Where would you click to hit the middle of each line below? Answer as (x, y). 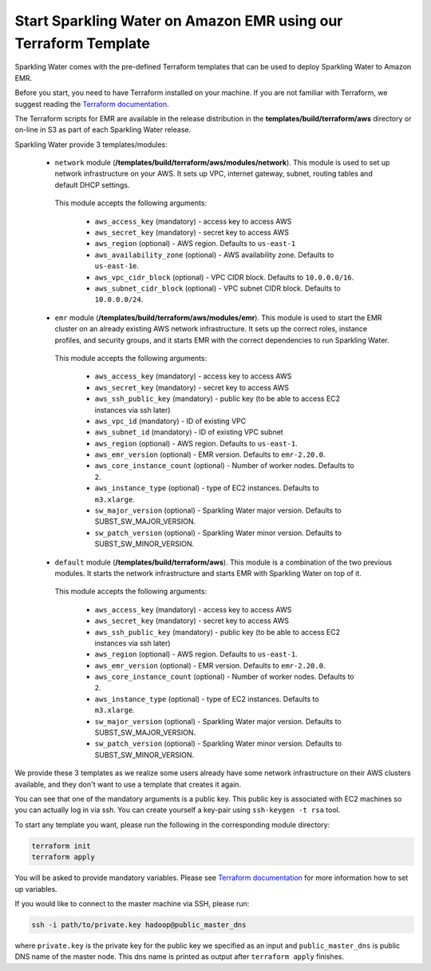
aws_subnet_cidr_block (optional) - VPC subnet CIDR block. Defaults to (217, 288)
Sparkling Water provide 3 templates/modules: (91, 145)
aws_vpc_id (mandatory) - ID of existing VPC (170, 421)
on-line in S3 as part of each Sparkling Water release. (103, 130)
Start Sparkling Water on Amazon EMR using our (179, 21)
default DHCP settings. (92, 184)
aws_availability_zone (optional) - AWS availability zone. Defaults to (214, 255)
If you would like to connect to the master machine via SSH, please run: (132, 903)
